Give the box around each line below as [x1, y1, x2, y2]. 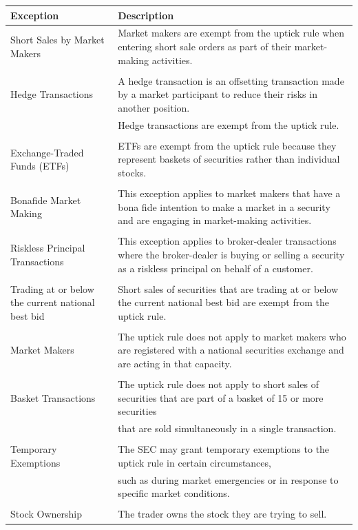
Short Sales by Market [10, 32, 105, 47]
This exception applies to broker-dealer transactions [118, 234, 337, 248]
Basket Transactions [10, 390, 96, 405]
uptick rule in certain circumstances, [118, 455, 271, 469]
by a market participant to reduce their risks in [118, 87, 317, 101]
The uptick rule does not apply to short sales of [118, 377, 319, 391]
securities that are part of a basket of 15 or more [118, 390, 324, 405]
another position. [118, 100, 190, 114]
